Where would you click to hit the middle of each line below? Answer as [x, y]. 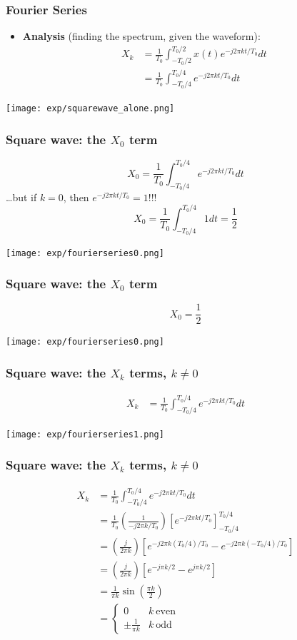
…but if [21, 197]
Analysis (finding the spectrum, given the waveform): [141, 36]
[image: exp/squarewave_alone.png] [90, 109]
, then [76, 197]
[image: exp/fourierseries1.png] [85, 434]
